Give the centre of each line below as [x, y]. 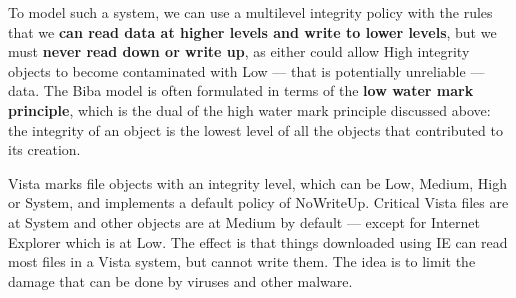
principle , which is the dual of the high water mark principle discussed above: [249, 109]
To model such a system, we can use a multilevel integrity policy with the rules [250, 12]
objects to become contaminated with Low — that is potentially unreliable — [246, 70]
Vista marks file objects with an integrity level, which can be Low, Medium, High [258, 182]
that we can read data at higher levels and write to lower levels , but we [252, 31]
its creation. [44, 149]
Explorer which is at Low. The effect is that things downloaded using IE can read [258, 241]
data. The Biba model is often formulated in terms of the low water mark [241, 90]
